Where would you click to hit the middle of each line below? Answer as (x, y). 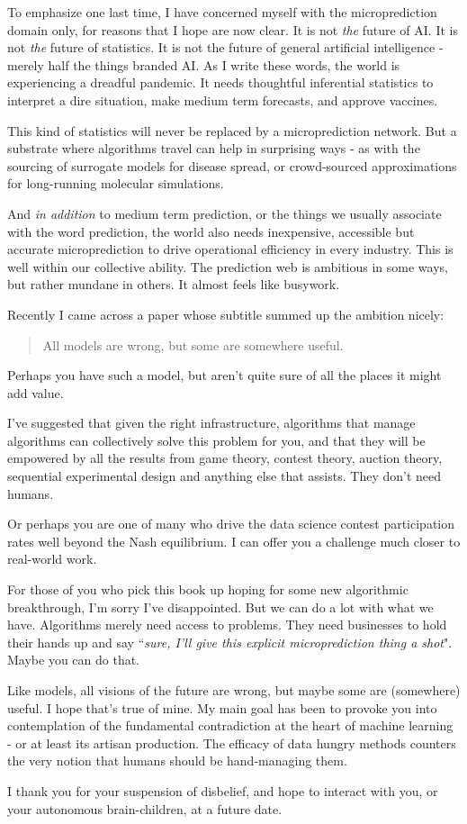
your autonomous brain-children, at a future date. (145, 808)
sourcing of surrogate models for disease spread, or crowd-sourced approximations (232, 165)
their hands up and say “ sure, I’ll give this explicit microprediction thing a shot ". (230, 642)
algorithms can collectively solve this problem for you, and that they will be (216, 440)
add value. (36, 392)
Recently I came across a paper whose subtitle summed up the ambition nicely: (226, 314)
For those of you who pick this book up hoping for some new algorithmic (208, 589)
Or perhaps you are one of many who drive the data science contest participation (231, 524)
